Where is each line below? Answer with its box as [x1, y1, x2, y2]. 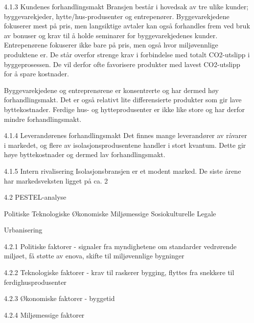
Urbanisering [4, 225, 43, 235]
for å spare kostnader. [4, 69, 69, 79]
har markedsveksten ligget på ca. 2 [4, 175, 108, 185]
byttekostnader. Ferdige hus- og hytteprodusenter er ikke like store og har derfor [4, 104, 245, 114]
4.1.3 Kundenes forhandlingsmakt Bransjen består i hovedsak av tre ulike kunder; [4, 1, 249, 11]
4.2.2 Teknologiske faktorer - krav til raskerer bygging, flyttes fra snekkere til [4, 267, 234, 277]
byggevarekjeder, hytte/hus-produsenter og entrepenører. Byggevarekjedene [4, 11, 230, 21]
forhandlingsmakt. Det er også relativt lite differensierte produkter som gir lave [4, 94, 242, 105]
